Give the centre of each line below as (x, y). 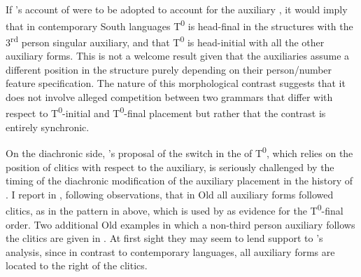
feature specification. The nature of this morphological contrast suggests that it (176, 83)
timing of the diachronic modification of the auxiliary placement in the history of (179, 181)
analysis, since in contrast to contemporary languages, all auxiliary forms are (170, 251)
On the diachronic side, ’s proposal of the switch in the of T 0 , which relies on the (179, 152)
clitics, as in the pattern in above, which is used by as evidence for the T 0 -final (175, 209)
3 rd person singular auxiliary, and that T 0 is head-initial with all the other (165, 41)
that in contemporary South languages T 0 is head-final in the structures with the (179, 25)
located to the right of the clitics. (77, 265)
